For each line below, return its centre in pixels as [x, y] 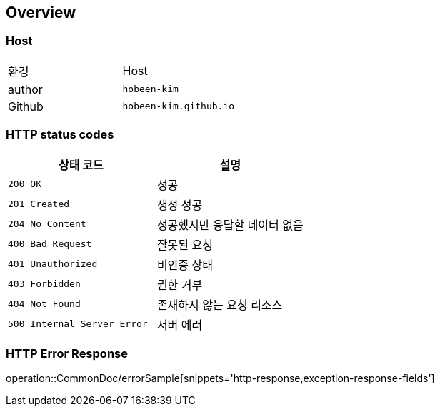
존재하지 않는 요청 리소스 [220, 305]
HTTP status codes [60, 135]
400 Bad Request [50, 244]
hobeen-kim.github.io [179, 106]
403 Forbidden [44, 284]
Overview [41, 12]
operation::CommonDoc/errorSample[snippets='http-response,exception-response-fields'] [220, 378]
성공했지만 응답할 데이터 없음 [230, 225]
